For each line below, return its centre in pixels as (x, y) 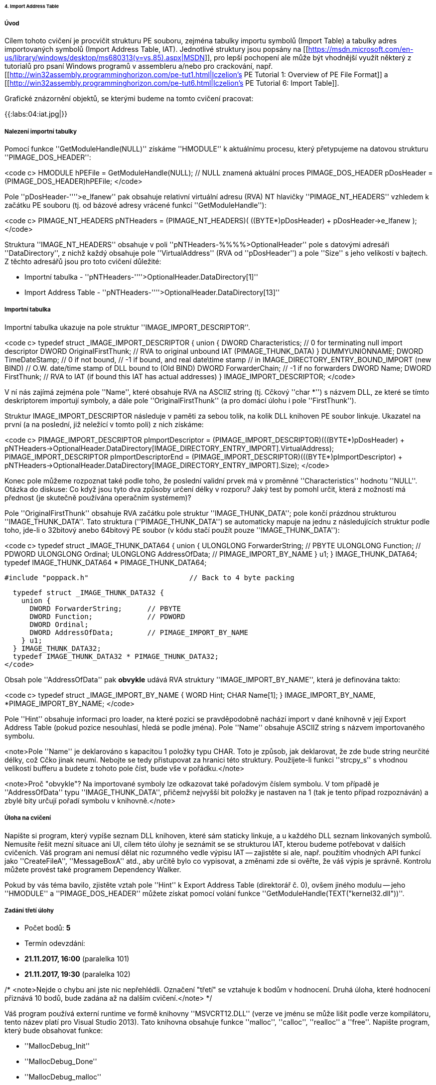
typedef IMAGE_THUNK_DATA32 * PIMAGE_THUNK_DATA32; (116, 656)
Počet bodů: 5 (48, 928)
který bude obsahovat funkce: (54, 1031)
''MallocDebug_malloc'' (63, 1077)
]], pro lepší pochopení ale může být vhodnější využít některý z (308, 58)
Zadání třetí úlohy (29, 910)
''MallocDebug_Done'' (61, 1062)
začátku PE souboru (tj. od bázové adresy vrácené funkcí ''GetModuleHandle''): (136, 205)
